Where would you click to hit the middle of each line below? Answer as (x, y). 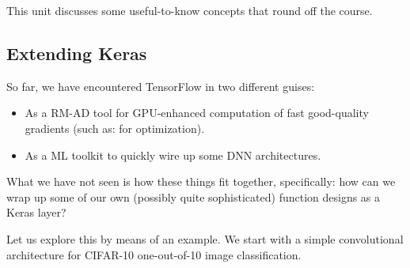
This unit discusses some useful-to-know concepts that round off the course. (190, 10)
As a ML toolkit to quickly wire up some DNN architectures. (173, 155)
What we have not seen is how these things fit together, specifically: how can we (201, 181)
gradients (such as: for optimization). (115, 128)
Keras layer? (36, 212)
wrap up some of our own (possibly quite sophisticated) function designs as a (194, 196)
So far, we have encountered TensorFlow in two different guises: (161, 86)
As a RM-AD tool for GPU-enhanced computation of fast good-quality (197, 113)
